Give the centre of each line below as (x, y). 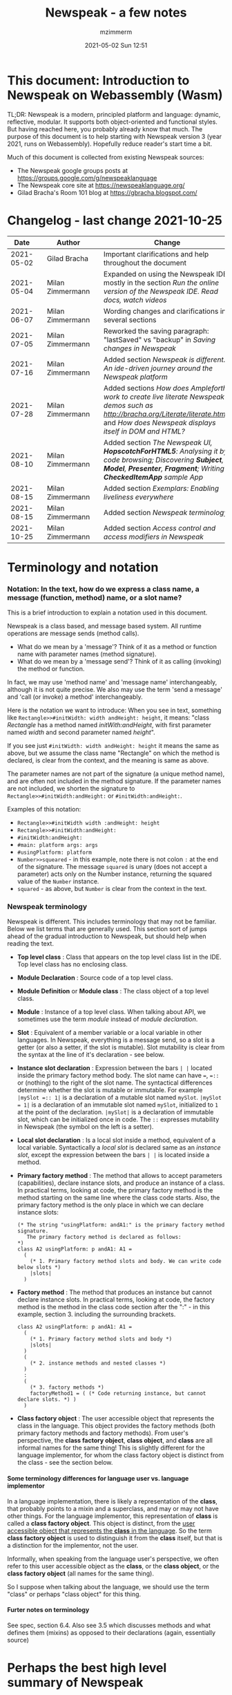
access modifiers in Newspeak (153, 536)
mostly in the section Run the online (161, 283)
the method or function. (51, 669)
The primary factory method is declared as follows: (104, 1237)
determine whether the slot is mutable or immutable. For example (110, 1090)
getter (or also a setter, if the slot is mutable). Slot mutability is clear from (121, 1047)
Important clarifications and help (156, 254)
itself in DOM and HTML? (144, 431)
